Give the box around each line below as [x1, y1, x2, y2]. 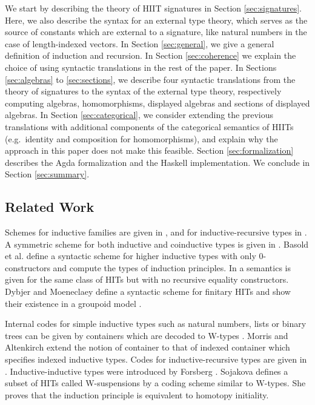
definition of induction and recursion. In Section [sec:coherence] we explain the [5, 49, 296, 62]
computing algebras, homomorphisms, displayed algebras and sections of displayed [5, 96, 310, 109]
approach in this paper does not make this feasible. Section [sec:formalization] [5, 144, 294, 157]
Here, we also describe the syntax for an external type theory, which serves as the [5, 13, 308, 26]
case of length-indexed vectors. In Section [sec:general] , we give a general [5, 37, 274, 50]
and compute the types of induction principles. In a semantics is [53, 261, 291, 274]
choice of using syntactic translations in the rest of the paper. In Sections [5, 61, 277, 73]
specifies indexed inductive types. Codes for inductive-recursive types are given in [5, 353, 307, 366]
